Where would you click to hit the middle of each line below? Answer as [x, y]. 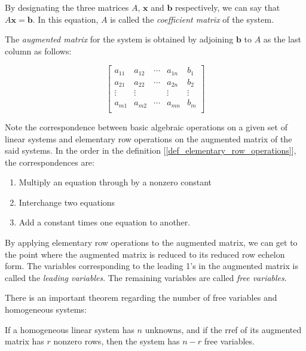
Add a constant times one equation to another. [105, 222]
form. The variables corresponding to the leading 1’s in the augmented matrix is [152, 266]
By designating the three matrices [67, 7]
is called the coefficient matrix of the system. [192, 19]
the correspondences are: [50, 162]
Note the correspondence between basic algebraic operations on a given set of [146, 126]
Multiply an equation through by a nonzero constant [115, 182]
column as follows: [38, 51]
